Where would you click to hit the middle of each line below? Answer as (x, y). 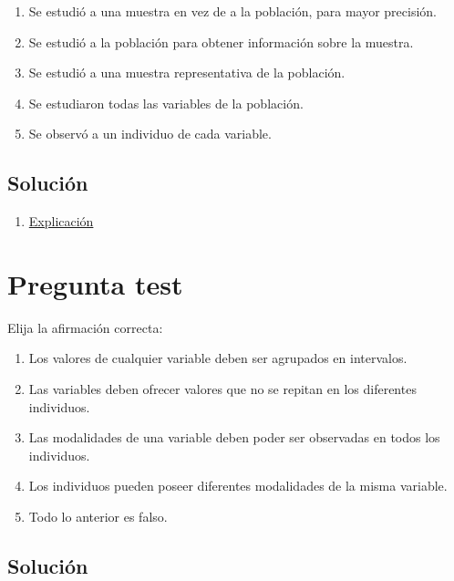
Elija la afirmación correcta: (85, 327)
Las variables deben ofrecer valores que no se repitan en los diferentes (222, 389)
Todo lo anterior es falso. (98, 517)
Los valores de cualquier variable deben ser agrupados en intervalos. (218, 358)
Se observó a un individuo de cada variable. (150, 134)
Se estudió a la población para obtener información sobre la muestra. (221, 41)
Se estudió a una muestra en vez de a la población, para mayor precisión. (232, 11)
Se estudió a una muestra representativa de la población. (187, 73)
